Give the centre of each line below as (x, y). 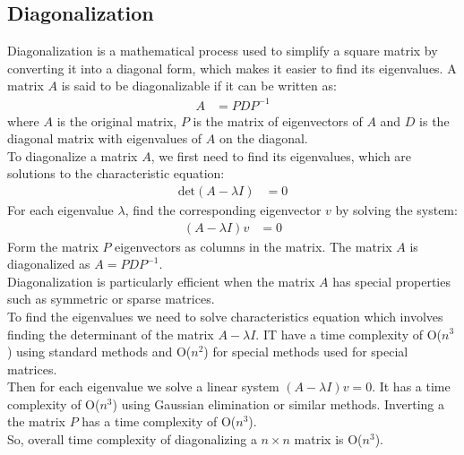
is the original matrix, (117, 120)
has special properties (391, 281)
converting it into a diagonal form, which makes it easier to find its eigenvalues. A (232, 68)
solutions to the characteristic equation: (116, 173)
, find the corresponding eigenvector (223, 209)
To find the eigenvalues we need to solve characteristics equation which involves (225, 316)
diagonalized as (49, 264)
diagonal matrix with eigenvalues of (105, 138)
